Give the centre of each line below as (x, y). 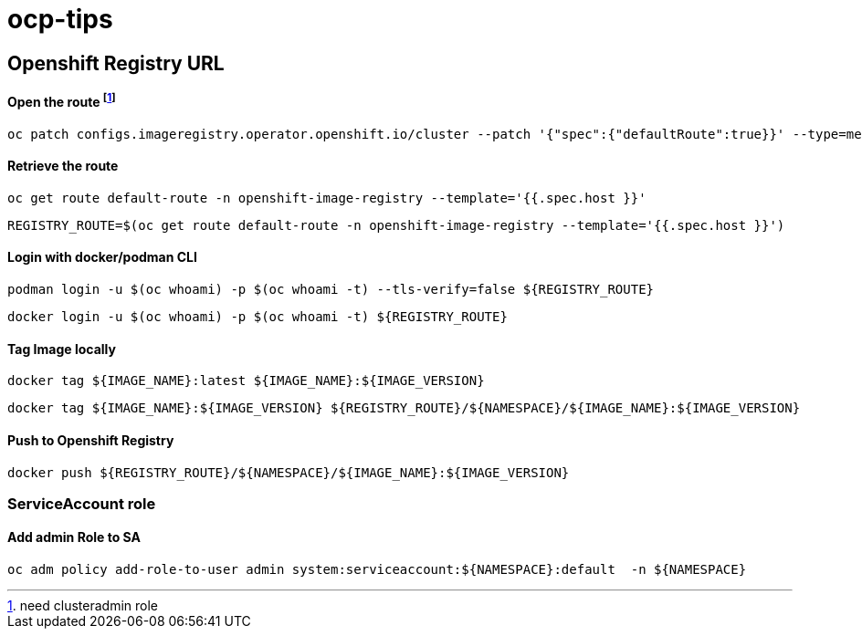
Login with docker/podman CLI (102, 257)
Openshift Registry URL (116, 63)
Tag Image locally (62, 349)
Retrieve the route (63, 166)
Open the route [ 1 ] (62, 101)
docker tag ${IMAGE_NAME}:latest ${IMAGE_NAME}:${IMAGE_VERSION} (246, 381)
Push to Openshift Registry (91, 440)
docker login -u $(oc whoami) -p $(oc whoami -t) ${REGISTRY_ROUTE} (258, 317)
